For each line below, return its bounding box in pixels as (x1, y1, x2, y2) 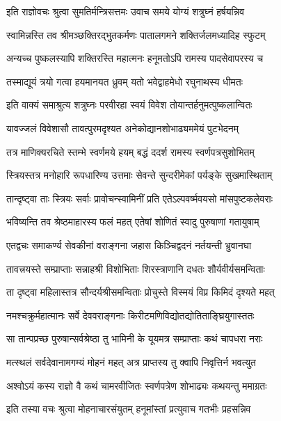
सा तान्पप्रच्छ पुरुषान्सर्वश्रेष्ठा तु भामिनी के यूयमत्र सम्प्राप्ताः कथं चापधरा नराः (6, 331, 263, 346)
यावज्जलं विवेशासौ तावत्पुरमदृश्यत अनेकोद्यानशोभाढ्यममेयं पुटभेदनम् (6, 120, 239, 135)
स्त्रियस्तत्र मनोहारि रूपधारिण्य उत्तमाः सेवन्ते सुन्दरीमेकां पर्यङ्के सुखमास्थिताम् (6, 168, 273, 182)
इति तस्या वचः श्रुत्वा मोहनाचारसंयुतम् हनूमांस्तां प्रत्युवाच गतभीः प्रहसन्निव (6, 402, 251, 416)
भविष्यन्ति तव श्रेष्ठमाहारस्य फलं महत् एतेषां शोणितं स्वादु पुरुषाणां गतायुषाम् (6, 214, 259, 229)
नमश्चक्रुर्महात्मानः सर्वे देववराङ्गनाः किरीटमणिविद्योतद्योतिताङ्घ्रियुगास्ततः (6, 308, 255, 322)
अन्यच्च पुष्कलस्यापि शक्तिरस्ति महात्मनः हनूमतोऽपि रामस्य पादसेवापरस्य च (6, 51, 264, 65)
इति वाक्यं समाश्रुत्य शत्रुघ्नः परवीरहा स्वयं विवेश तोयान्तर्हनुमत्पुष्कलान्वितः (6, 97, 252, 112)
